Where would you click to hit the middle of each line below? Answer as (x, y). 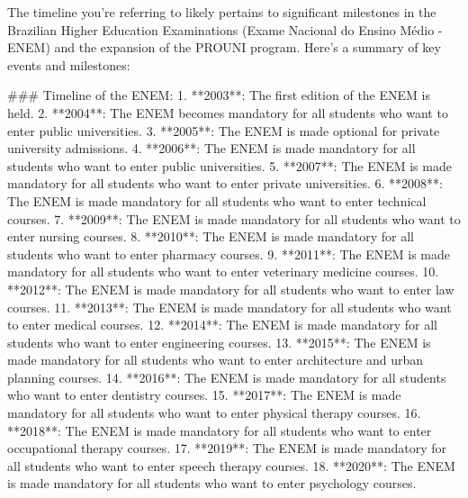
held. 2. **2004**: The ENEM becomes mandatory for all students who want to (228, 112)
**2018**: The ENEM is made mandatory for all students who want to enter (220, 430)
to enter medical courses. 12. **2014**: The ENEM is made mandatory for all (222, 325)
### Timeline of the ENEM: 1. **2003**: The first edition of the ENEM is (219, 95)
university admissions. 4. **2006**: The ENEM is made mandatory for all (211, 148)
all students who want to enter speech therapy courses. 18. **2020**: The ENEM (231, 465)
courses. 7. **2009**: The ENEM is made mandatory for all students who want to (234, 218)
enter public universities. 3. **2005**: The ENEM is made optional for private (224, 130)
